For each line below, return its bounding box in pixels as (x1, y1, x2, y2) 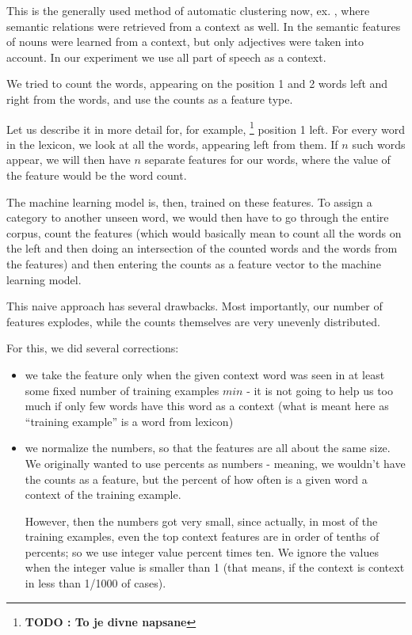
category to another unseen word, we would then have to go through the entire (6, 209, 389, 226)
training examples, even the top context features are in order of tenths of (25, 528, 380, 545)
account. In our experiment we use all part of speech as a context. (6, 48, 326, 65)
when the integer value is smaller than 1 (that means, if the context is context (25, 559, 405, 576)
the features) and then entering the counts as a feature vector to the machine (6, 255, 381, 272)
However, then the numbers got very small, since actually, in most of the (25, 512, 378, 529)
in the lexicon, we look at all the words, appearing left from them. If (6, 135, 338, 152)
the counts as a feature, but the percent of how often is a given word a (25, 470, 368, 487)
